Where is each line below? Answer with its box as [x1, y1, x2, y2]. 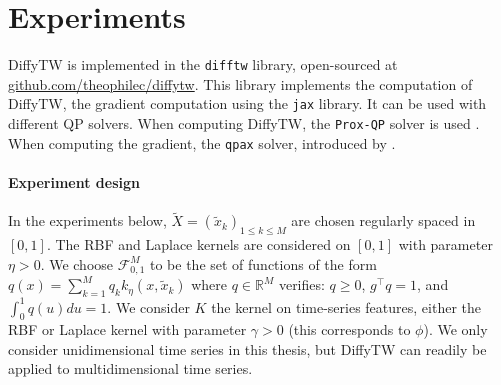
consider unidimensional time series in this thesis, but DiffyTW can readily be [8, 338, 487, 359]
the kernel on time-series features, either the [211, 296, 481, 317]
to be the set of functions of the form [149, 253, 377, 274]
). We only [423, 319, 488, 340]
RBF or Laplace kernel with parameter [8, 319, 247, 340]
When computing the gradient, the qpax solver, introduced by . [8, 132, 396, 153]
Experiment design [8, 171, 141, 192]
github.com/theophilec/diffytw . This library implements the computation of [8, 73, 473, 94]
